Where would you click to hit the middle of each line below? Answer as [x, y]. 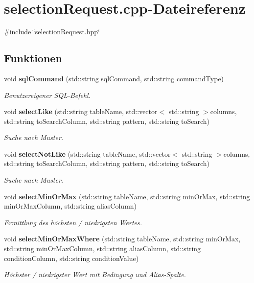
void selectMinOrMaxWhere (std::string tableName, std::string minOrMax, [122, 239]
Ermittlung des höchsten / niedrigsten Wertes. [73, 222]
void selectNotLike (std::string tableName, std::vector [87, 153]
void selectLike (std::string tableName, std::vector [81, 111]
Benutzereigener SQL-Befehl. [47, 95]
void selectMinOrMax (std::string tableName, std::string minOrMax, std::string [127, 196]
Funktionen [33, 58]
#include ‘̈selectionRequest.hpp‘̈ [52, 32]
